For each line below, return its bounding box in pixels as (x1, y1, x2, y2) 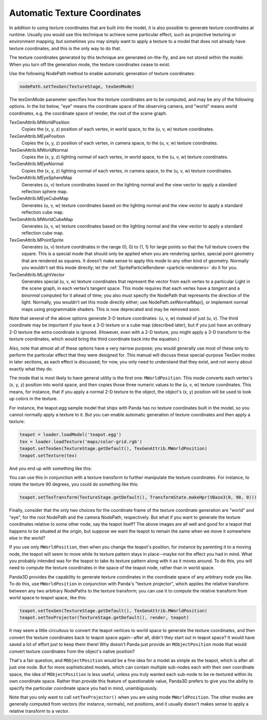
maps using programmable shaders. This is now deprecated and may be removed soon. (21, 306, 201, 312)
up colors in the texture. (9, 396, 58, 402)
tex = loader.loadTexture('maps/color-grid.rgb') (19, 439, 142, 445)
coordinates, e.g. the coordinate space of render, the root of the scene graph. (9, 110, 168, 116)
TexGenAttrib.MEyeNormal (9, 161, 64, 167)
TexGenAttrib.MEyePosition (9, 133, 65, 139)
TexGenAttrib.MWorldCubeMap (9, 216, 74, 222)
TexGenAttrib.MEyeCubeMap (9, 195, 69, 201)
